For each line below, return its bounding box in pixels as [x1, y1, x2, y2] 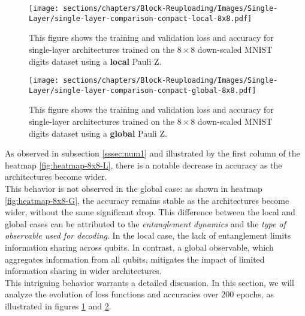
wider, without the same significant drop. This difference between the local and [5, 206, 295, 218]
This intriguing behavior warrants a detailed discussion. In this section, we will [5, 276, 294, 288]
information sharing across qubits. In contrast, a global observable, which [5, 240, 274, 253]
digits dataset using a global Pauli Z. [29, 127, 167, 139]
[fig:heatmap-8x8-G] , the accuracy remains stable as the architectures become [5, 194, 289, 206]
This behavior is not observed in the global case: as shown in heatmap [5, 182, 262, 194]
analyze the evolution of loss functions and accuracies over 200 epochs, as [5, 288, 274, 300]
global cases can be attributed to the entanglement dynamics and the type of [5, 217, 286, 230]
